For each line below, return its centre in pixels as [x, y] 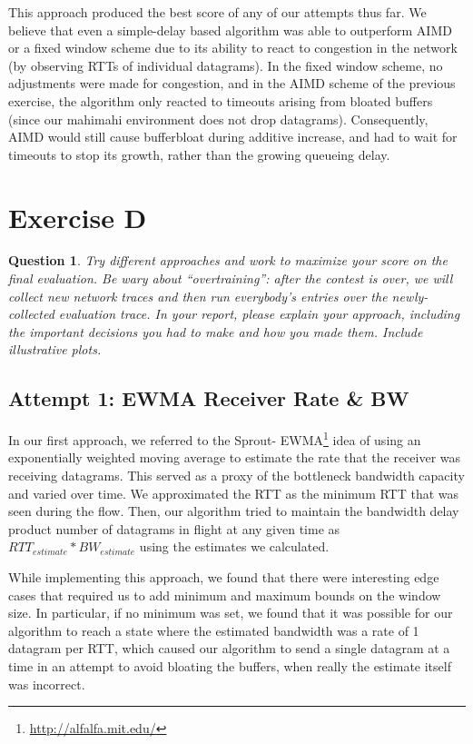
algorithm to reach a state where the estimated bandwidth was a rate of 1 [214, 630]
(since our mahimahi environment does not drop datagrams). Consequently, [218, 119]
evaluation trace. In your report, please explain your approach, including [259, 314]
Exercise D [78, 217]
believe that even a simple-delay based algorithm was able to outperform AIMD [230, 30]
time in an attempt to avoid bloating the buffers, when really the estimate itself [230, 666]
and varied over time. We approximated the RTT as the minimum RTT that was [234, 493]
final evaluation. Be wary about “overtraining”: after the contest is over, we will [231, 278]
